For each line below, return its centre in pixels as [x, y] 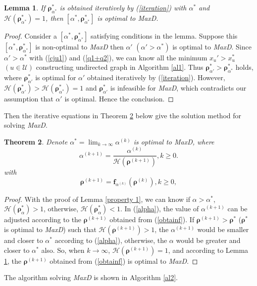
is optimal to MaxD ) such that [50, 229]
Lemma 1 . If [25, 7]
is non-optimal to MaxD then [79, 46]
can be [237, 209]
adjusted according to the [43, 219]
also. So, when [63, 250]
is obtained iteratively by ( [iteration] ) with [123, 7]
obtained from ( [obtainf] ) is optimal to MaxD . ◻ [124, 261]
